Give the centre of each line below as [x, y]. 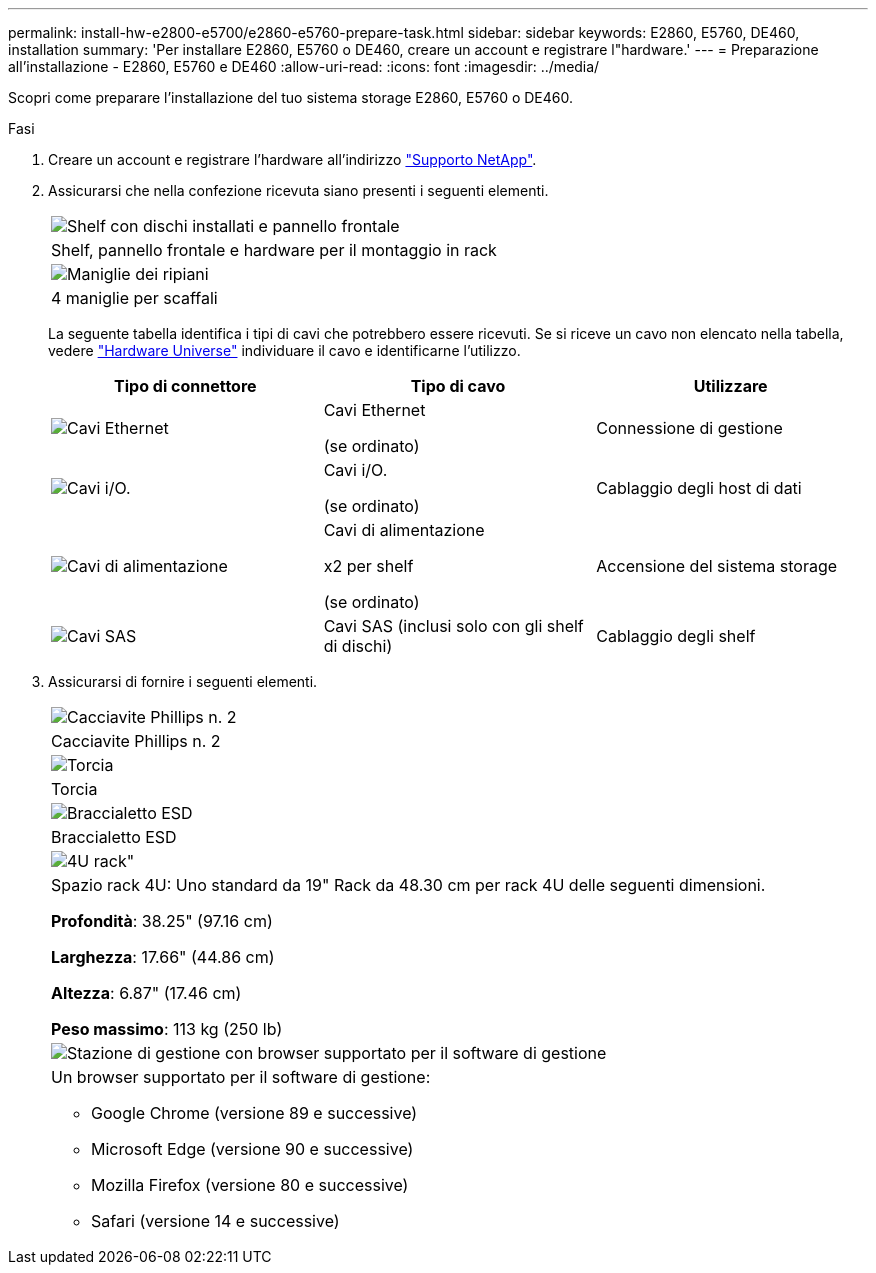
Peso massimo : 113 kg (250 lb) [167, 1029]
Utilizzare [730, 386]
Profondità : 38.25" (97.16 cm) [162, 921]
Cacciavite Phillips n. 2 [136, 741]
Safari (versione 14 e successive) [215, 1221]
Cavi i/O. [355, 470]
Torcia [74, 789]
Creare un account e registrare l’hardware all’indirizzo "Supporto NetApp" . [292, 159]
